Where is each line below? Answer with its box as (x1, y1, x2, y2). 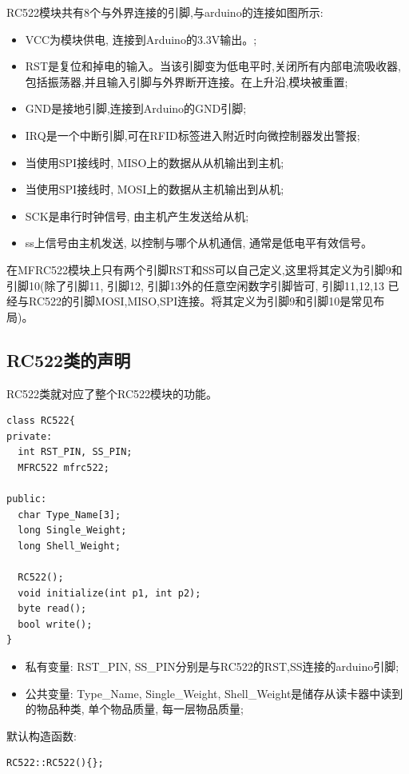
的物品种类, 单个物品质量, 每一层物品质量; (25, 700, 244, 717)
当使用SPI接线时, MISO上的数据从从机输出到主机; (25, 154, 284, 170)
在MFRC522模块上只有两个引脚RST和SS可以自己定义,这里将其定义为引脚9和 (6, 261, 403, 277)
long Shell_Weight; (18, 540, 121, 552)
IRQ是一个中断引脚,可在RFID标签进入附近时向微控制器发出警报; (25, 126, 360, 143)
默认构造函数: (6, 727, 77, 744)
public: (6, 493, 47, 505)
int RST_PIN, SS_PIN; (18, 446, 133, 458)
